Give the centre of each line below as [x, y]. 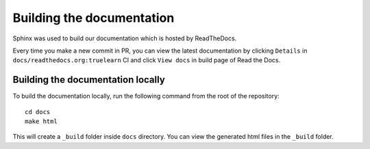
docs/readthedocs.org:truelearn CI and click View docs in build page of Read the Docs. [147, 60]
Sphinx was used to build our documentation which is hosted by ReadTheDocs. [125, 38]
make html [41, 122]
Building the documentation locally [89, 80]
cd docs [38, 112]
